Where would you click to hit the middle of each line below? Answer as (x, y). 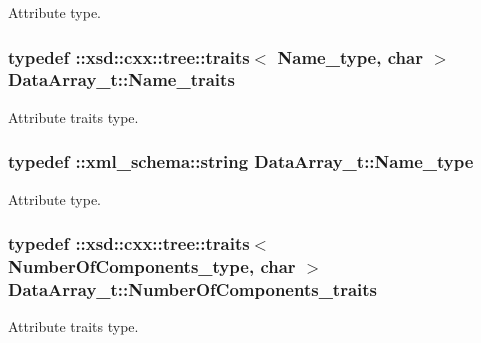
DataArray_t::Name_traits (121, 79)
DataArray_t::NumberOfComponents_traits (193, 288)
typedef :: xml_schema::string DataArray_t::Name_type (241, 161)
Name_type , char (350, 56)
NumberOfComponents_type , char (152, 265)
